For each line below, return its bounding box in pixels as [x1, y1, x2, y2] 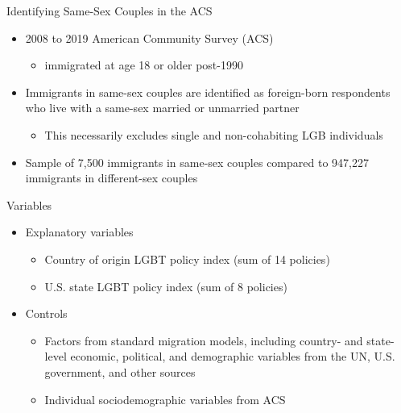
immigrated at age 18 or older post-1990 [44, 56, 243, 73]
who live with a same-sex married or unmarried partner [25, 99, 300, 116]
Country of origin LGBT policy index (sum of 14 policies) [44, 250, 330, 267]
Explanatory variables [25, 223, 134, 240]
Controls [25, 305, 68, 322]
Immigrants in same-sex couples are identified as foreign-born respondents [25, 83, 391, 100]
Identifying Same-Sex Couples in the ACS [6, 2, 213, 19]
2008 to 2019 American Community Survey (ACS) [25, 29, 274, 46]
